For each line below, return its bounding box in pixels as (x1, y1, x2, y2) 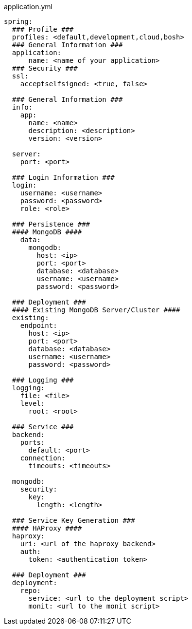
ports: (20, 438, 45, 446)
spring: (4, 18, 33, 25)
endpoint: (20, 322, 57, 329)
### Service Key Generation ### (12, 516, 135, 524)
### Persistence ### (12, 220, 90, 228)
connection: (20, 454, 66, 462)
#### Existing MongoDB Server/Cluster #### (12, 306, 180, 314)
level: (20, 400, 45, 407)
